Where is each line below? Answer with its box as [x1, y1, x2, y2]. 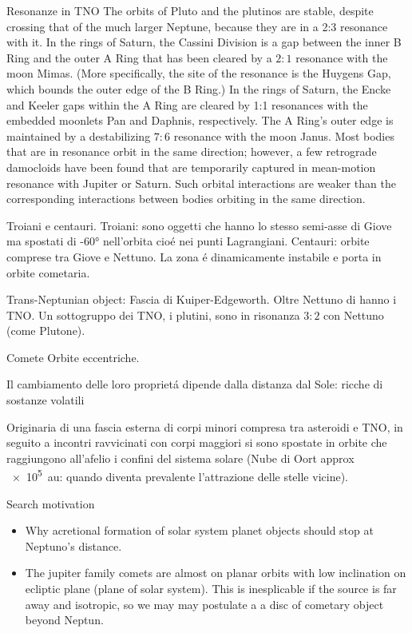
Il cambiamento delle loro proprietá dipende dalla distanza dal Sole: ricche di [6, 376, 383, 392]
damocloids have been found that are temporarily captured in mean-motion [6, 158, 376, 175]
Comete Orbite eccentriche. [6, 348, 140, 365]
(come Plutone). [6, 322, 85, 339]
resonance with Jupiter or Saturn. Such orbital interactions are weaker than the [6, 174, 396, 191]
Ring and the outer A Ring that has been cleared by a [6, 49, 272, 66]
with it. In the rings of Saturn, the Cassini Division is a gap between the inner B [6, 34, 402, 50]
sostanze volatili [6, 392, 85, 408]
